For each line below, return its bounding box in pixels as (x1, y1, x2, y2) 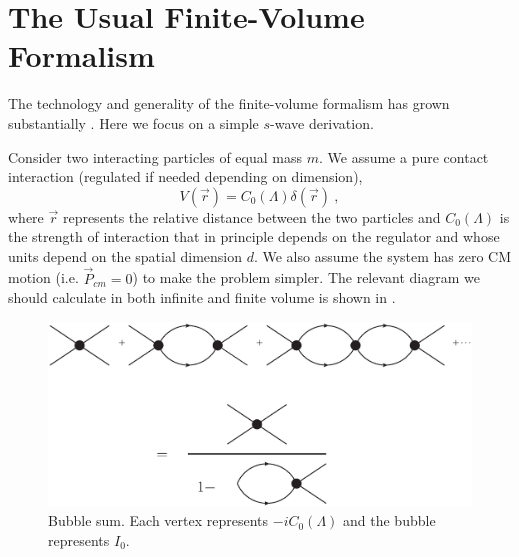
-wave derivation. (270, 112, 374, 133)
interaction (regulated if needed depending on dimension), (8, 166, 363, 187)
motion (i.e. (8, 267, 79, 288)
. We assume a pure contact (318, 146, 489, 167)
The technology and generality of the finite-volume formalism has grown (8, 93, 450, 114)
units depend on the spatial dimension (8, 245, 242, 266)
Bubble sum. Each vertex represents (48, 510, 269, 531)
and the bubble (343, 510, 436, 531)
